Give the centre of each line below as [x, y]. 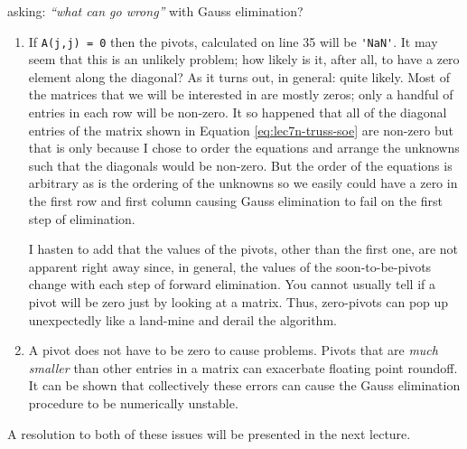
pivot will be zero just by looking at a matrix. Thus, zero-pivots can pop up [238, 301]
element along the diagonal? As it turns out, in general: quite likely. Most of [239, 76]
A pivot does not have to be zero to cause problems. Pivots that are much [233, 350]
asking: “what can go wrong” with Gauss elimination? [155, 11]
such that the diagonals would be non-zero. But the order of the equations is [240, 165]
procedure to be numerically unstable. [133, 402]
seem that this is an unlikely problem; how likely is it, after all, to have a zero [244, 59]
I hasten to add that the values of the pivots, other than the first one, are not [243, 249]
